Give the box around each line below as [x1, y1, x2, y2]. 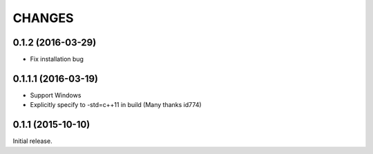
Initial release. [12, 137, 52, 145]
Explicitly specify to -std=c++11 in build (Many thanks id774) [30, 101, 202, 109]
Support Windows [30, 90, 82, 99]
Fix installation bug [30, 55, 84, 64]
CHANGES [12, 10, 74, 26]
